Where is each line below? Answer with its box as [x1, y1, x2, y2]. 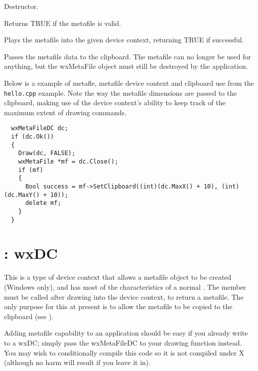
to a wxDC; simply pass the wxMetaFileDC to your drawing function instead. [4, 337, 242, 348]
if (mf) [18, 166, 43, 174]
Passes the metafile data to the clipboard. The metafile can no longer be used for [4, 51, 252, 61]
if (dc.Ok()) [11, 133, 54, 141]
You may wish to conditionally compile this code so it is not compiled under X [4, 347, 245, 358]
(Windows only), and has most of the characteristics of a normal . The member [4, 282, 246, 292]
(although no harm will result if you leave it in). [4, 357, 151, 368]
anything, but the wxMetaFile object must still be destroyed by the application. [4, 61, 248, 71]
